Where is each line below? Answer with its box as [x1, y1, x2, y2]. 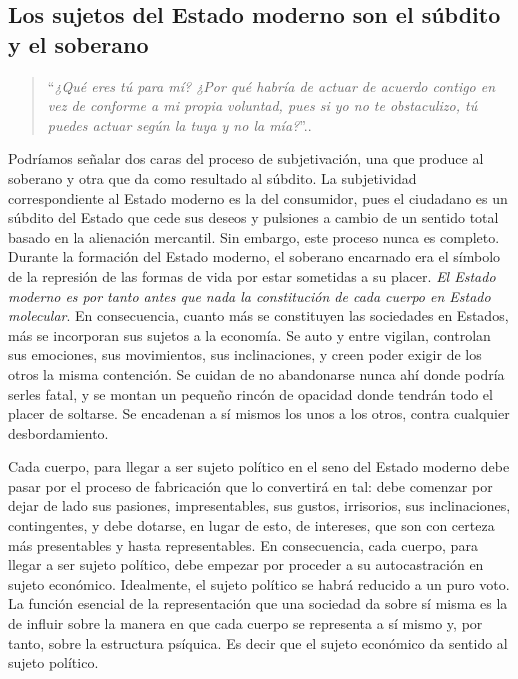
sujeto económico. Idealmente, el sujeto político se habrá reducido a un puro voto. [8, 573, 510, 594]
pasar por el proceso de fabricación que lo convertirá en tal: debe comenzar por [8, 475, 493, 496]
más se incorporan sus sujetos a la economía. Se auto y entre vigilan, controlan [8, 324, 491, 345]
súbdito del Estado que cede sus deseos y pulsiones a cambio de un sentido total [8, 207, 499, 228]
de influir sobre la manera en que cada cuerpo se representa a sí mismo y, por [8, 613, 483, 634]
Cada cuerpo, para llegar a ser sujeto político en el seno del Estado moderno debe [8, 456, 510, 477]
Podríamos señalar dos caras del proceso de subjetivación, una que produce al [8, 148, 484, 169]
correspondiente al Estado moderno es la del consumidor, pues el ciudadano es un [8, 187, 508, 208]
